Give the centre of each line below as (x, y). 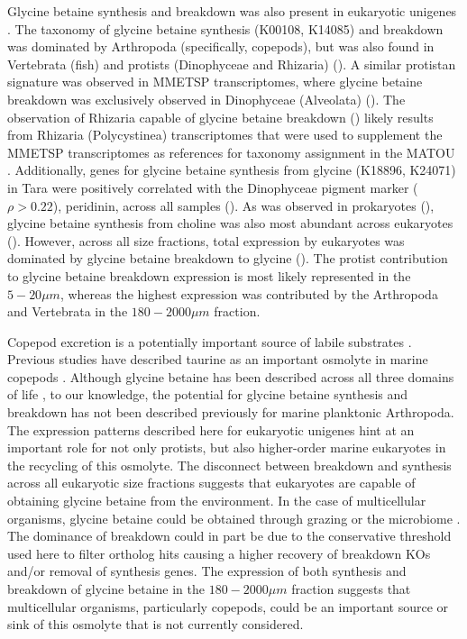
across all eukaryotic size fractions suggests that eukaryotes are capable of (211, 483)
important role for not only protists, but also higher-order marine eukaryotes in (227, 447)
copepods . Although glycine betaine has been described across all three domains (231, 376)
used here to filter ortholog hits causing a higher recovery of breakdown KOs (219, 553)
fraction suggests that (351, 589)
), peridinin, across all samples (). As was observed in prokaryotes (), (243, 205)
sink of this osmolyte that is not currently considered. (156, 624)
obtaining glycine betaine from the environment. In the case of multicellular (217, 501)
